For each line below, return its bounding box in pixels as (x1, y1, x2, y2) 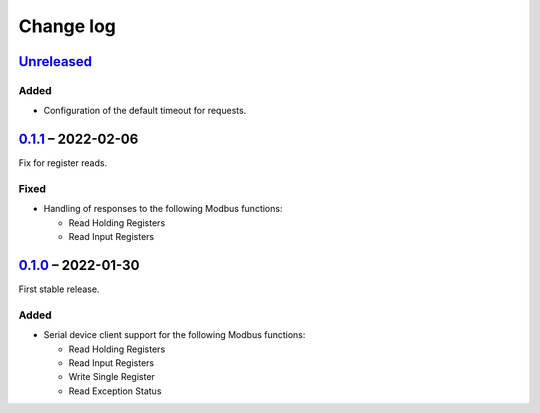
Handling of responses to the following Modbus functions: (43, 203, 283, 215)
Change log (18, 15, 117, 37)
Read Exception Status (68, 385, 162, 397)
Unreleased (18, 53, 93, 70)
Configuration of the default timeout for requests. (43, 105, 247, 117)
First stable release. (18, 283, 100, 295)
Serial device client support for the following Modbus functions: (43, 329, 306, 341)
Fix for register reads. (18, 157, 108, 169)
